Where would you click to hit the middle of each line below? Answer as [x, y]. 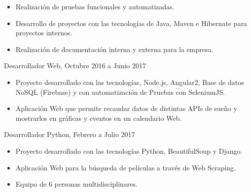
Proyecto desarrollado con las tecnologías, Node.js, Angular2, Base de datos [130, 82]
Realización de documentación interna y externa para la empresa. [114, 49]
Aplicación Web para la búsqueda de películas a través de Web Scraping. [125, 167]
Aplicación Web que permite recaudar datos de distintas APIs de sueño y [126, 108]
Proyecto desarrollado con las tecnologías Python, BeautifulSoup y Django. [129, 151]
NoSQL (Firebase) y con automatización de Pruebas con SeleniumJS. [120, 92]
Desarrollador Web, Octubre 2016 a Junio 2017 [75, 66]
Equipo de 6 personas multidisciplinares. [76, 184]
